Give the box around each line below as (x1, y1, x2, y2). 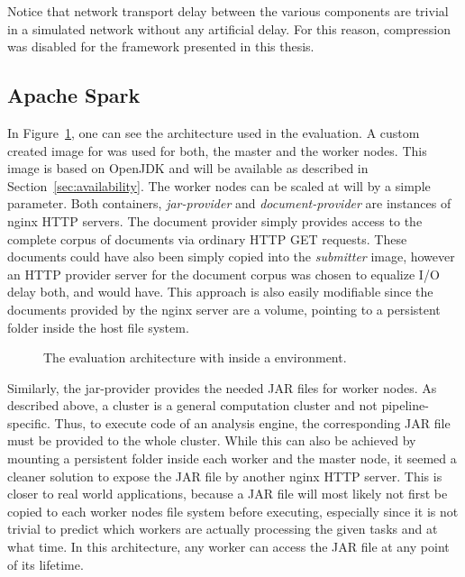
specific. (7, 413, 50, 432)
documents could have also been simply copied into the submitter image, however (7, 247, 455, 266)
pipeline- (381, 396, 429, 415)
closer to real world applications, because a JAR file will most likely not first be (7, 484, 448, 503)
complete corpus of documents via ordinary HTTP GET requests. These (7, 229, 407, 248)
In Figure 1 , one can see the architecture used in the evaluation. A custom (7, 123, 420, 142)
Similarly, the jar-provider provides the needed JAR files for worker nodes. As (7, 378, 437, 397)
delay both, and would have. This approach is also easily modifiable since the (7, 282, 433, 301)
